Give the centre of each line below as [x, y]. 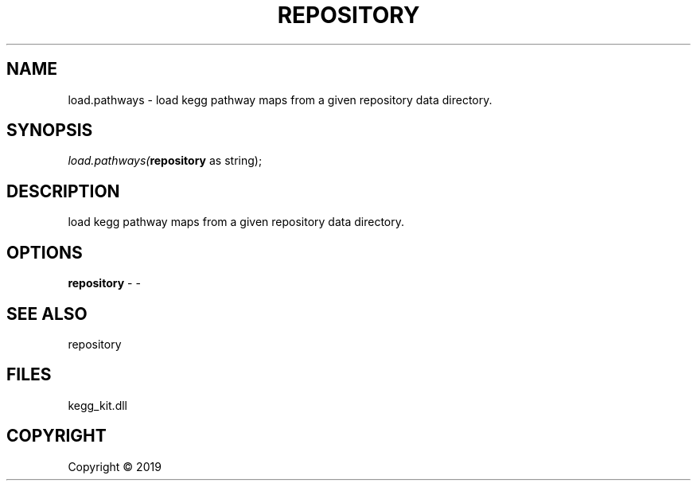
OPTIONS [45, 252]
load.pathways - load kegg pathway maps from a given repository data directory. [280, 99]
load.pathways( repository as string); [165, 161]
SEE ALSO [47, 314]
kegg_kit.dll [97, 405]
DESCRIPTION [63, 191]
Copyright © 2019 [115, 466]
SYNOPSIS [50, 131]
